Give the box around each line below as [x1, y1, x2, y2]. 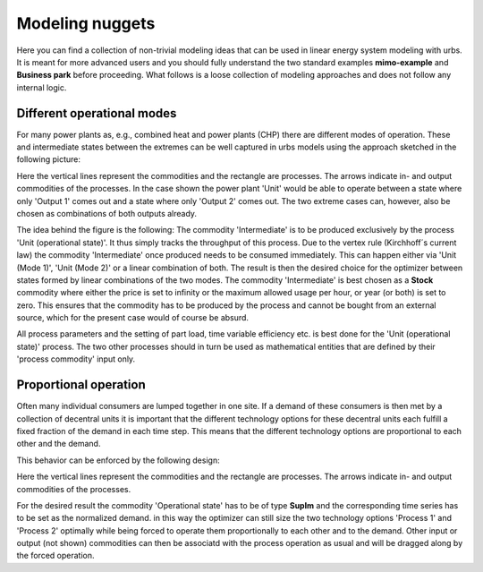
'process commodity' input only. [16, 354, 136, 364]
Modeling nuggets [16, 13, 156, 33]
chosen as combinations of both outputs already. [16, 208, 197, 218]
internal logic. [16, 81, 67, 93]
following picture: [16, 154, 80, 165]
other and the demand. [16, 439, 101, 449]
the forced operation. [16, 551, 95, 561]
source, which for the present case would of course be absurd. [16, 312, 250, 323]
